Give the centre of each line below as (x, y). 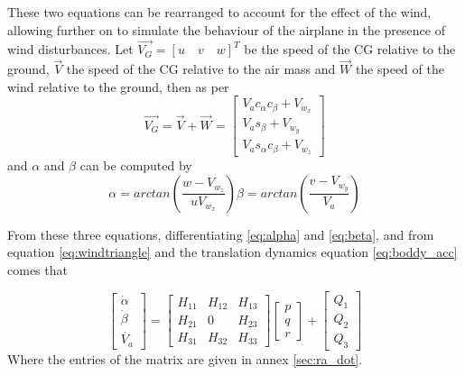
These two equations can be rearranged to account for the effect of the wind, (219, 12)
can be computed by (136, 165)
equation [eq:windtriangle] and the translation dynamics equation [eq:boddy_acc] (232, 252)
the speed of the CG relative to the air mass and (201, 69)
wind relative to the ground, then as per (118, 86)
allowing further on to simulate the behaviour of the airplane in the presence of (226, 29)
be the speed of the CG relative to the (350, 49)
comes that (37, 269)
